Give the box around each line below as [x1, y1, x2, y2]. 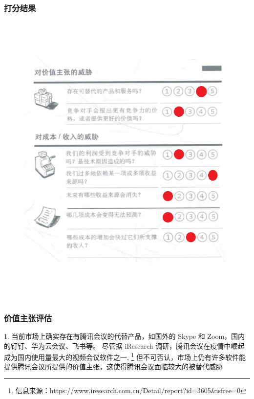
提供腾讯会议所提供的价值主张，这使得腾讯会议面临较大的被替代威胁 [4, 361, 223, 372]
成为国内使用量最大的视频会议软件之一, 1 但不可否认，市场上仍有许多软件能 [4, 351, 246, 362]
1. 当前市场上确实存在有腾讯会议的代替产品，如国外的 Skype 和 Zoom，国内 [4, 331, 245, 341]
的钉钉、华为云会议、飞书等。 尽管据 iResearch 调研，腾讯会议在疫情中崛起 [4, 340, 245, 351]
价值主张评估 [4, 311, 52, 324]
